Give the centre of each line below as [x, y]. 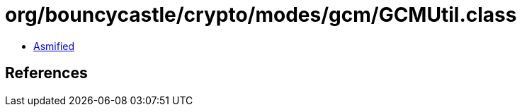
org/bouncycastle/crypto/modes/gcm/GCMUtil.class [261, 15]
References [46, 73]
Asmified [54, 46]
